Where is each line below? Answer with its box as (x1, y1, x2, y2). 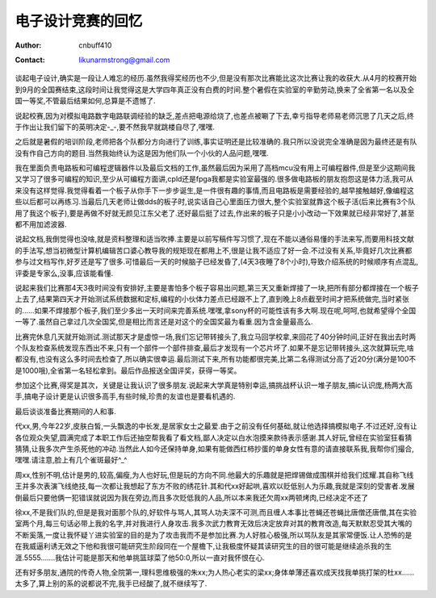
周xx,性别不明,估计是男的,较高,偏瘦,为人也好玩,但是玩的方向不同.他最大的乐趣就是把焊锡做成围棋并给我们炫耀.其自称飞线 (15, 470, 414, 479)
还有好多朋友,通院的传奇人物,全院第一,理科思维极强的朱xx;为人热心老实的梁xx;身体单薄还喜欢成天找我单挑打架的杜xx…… (15, 567, 415, 577)
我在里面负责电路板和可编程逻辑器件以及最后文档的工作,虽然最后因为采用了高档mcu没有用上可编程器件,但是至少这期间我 (15, 163, 416, 173)
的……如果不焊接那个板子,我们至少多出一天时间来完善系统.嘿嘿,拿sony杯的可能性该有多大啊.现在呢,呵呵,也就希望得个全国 (15, 305, 417, 315)
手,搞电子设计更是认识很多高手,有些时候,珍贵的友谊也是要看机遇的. (15, 391, 236, 401)
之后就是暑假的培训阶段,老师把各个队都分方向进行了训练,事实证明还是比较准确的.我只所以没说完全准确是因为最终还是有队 (15, 137, 417, 147)
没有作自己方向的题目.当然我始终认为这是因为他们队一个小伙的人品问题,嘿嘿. (15, 148, 270, 157)
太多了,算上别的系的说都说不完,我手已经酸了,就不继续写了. (15, 579, 208, 588)
